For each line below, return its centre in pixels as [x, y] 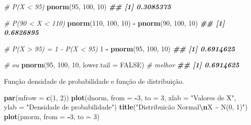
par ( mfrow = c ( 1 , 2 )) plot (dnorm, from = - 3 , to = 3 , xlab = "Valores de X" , [120, 97]
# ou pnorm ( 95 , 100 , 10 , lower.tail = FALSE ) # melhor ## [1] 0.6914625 [122, 65]
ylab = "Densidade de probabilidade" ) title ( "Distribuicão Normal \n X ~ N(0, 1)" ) [126, 107]
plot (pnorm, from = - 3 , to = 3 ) [52, 116]
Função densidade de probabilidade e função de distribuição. [94, 81]
